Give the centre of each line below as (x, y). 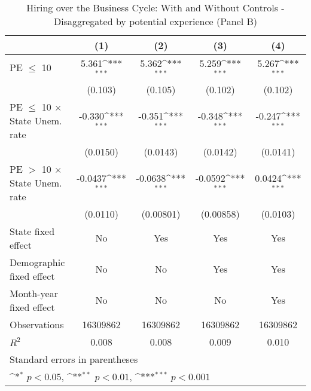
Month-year (34, 293)
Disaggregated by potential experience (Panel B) (155, 21)
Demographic (37, 262)
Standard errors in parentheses (74, 359)
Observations (37, 324)
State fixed (32, 231)
